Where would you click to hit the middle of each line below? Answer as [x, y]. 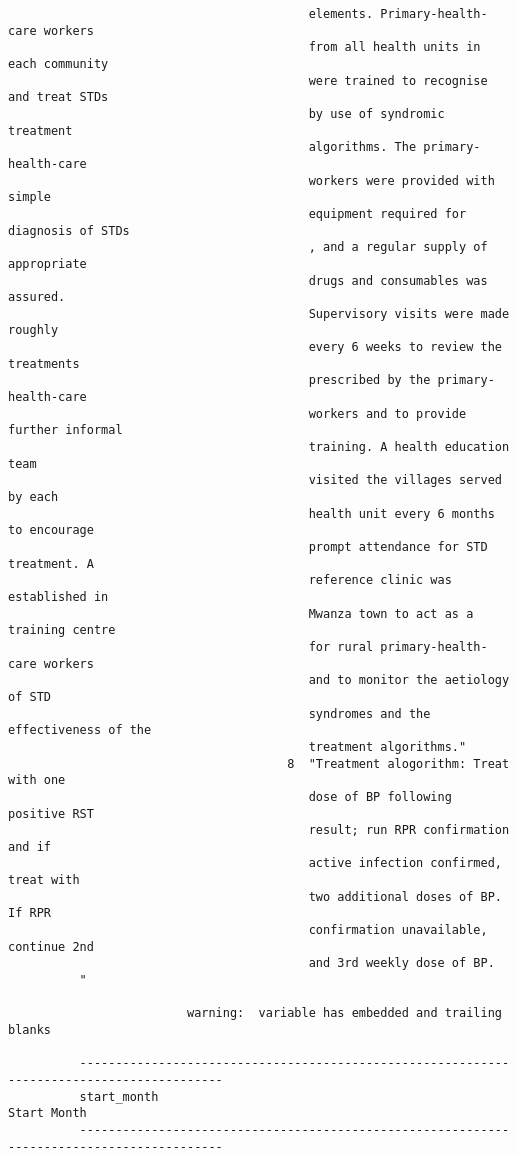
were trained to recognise [398, 80]
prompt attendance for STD [398, 547]
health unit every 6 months [401, 513]
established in [58, 596]
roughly [33, 330]
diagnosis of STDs [69, 230]
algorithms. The [362, 147]
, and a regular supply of [398, 247]
